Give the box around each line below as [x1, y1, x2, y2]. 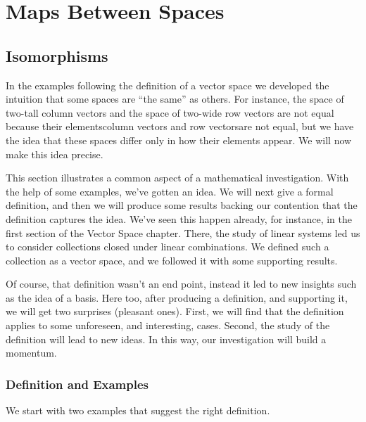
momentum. [6, 345, 57, 360]
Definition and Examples [6, 375, 149, 392]
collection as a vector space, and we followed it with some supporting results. [6, 252, 338, 267]
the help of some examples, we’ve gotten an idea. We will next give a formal [6, 184, 334, 198]
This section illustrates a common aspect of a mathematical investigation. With [6, 170, 349, 185]
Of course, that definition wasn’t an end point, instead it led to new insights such [6, 276, 357, 291]
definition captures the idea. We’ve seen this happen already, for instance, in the [6, 211, 353, 226]
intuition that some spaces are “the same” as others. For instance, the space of [6, 91, 344, 106]
